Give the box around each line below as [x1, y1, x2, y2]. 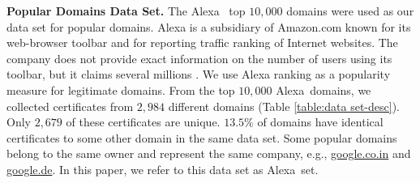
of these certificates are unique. [66, 113, 221, 130]
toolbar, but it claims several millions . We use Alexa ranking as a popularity [6, 66, 391, 83]
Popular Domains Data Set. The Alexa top [6, 2, 246, 19]
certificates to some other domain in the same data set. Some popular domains [6, 129, 397, 146]
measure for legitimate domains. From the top [6, 81, 235, 98]
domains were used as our [286, 2, 414, 19]
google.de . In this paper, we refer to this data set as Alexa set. [6, 160, 319, 177]
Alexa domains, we [276, 81, 371, 98]
